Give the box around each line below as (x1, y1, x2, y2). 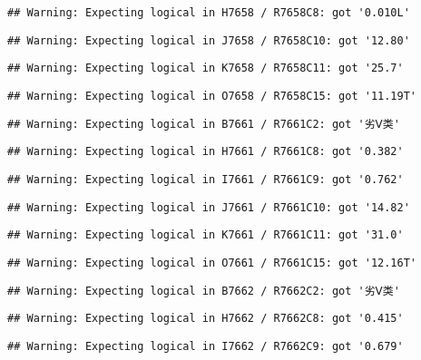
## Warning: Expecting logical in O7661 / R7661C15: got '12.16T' (7, 256, 417, 269)
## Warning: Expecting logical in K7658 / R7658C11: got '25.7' (7, 62, 404, 75)
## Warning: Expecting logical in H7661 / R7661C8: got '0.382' (7, 145, 404, 159)
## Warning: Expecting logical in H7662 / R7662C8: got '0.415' (7, 312, 404, 326)
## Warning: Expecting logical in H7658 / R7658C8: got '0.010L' (7, 6, 410, 19)
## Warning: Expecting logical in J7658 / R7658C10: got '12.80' (7, 34, 410, 47)
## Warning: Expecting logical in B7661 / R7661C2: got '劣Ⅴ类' (7, 117, 400, 131)
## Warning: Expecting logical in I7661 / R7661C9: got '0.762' (7, 172, 404, 186)
